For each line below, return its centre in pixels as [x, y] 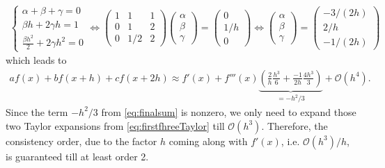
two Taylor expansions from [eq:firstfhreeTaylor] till [115, 125]
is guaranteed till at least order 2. [77, 156]
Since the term [37, 111]
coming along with [208, 141]
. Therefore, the [294, 125]
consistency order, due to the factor [81, 141]
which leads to [36, 60]
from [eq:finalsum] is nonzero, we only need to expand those [229, 111]
